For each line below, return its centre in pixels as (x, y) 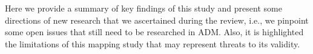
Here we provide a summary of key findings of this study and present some (143, 8)
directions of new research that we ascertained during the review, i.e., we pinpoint (157, 20)
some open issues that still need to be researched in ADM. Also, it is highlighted (154, 32)
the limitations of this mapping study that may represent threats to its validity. (153, 43)
